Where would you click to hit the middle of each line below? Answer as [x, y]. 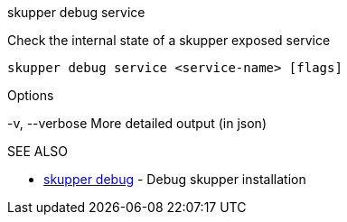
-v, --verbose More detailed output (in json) [137, 123]
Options [31, 95]
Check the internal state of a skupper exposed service [169, 40]
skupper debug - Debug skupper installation [175, 179]
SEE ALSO [38, 151]
